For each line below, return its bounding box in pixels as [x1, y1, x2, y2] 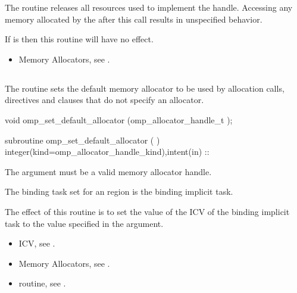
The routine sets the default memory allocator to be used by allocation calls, [5, 82, 285, 94]
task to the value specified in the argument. [5, 217, 164, 229]
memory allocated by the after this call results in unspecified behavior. [5, 13, 262, 25]
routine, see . [18, 277, 66, 289]
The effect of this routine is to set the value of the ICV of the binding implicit [5, 205, 290, 217]
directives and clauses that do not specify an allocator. [5, 93, 204, 106]
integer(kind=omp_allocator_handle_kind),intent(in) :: [5, 145, 210, 158]
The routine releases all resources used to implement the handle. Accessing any [5, 1, 293, 13]
